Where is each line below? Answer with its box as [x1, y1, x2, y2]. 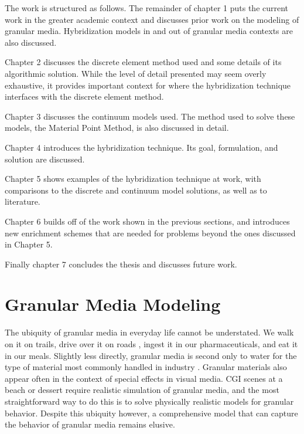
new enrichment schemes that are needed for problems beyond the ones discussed [5, 226, 296, 239]
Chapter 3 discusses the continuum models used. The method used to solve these [5, 110, 295, 122]
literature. [5, 195, 40, 208]
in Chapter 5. [5, 238, 53, 250]
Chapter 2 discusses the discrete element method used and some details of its [5, 56, 282, 68]
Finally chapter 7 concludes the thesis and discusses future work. [5, 257, 237, 270]
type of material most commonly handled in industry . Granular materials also [5, 361, 287, 373]
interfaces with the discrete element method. [5, 90, 164, 103]
